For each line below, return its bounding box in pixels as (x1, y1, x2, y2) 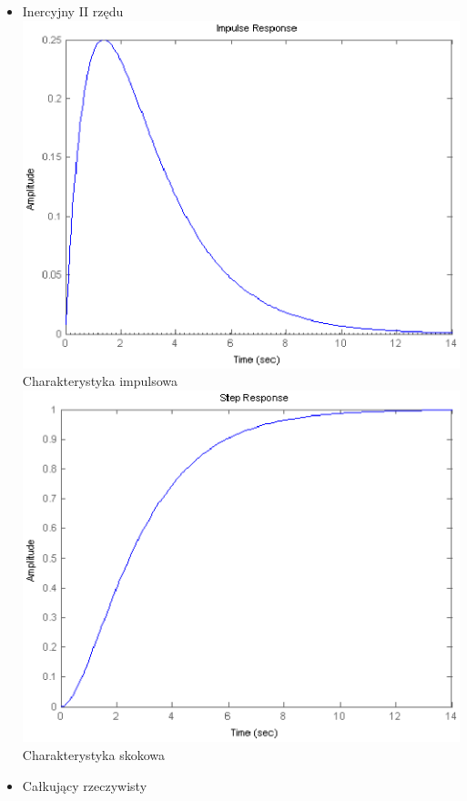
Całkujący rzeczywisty (22, 776, 147, 795)
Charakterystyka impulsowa (22, 371, 178, 390)
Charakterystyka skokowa (22, 745, 165, 764)
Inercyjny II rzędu (22, 2, 124, 20)
